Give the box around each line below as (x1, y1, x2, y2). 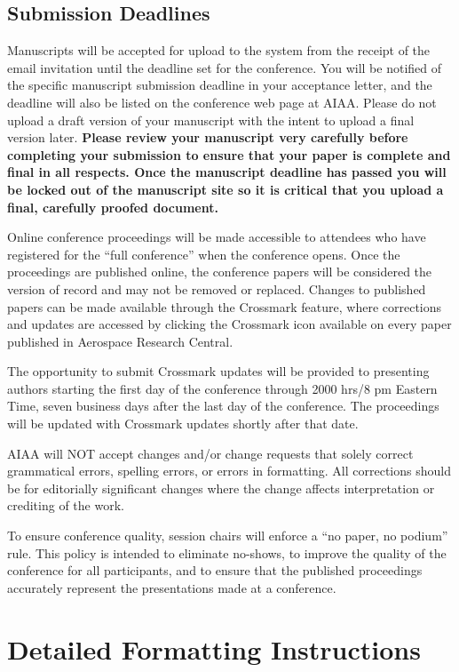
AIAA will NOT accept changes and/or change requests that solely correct (7, 444, 414, 462)
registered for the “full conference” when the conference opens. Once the (7, 244, 400, 263)
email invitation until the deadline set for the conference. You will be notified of (7, 58, 442, 76)
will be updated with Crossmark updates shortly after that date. (7, 414, 359, 433)
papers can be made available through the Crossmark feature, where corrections (7, 297, 442, 316)
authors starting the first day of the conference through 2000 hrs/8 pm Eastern (7, 379, 438, 397)
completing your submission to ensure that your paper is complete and (7, 145, 451, 164)
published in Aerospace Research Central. (7, 332, 233, 350)
